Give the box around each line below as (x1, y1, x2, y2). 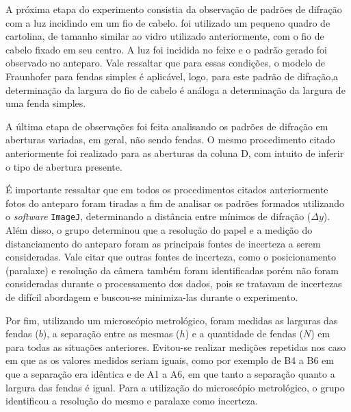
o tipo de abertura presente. (5, 159, 122, 173)
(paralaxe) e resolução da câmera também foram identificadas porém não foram (5, 263, 339, 277)
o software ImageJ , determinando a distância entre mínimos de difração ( (5, 209, 311, 223)
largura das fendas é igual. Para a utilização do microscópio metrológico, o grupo (5, 380, 345, 394)
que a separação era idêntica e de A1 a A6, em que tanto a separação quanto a (5, 366, 335, 380)
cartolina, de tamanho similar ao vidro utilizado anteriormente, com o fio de (5, 29, 324, 43)
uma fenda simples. (5, 96, 86, 110)
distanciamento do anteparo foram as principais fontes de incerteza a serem (5, 236, 321, 250)
